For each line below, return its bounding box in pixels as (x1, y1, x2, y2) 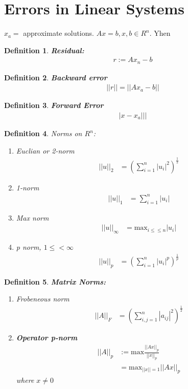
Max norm (16, 212, 49, 223)
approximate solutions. (23, 28, 94, 38)
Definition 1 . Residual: (4, 45, 84, 55)
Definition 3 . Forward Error (4, 100, 104, 111)
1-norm (16, 182, 39, 192)
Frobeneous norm (16, 293, 69, 304)
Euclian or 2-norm (16, 145, 75, 156)
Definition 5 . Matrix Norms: (4, 276, 106, 287)
